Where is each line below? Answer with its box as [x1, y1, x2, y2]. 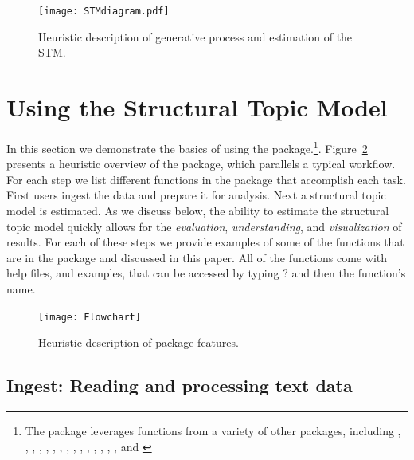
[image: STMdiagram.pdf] [38, 6, 170, 17]
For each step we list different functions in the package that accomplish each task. [6, 171, 406, 187]
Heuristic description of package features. [38, 334, 239, 351]
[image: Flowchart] [38, 311, 141, 323]
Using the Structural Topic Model [6, 91, 388, 124]
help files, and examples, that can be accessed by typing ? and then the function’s [6, 265, 406, 281]
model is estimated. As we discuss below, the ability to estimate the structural [6, 202, 389, 218]
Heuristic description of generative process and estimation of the [38, 28, 353, 45]
